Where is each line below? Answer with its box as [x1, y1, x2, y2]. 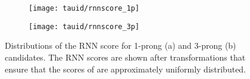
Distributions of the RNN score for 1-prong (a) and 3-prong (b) [5, 39, 236, 52]
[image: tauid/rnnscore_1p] [29, 4, 140, 12]
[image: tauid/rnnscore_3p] [29, 22, 140, 31]
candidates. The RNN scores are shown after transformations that [5, 50, 246, 63]
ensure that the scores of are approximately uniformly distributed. [5, 62, 246, 75]
